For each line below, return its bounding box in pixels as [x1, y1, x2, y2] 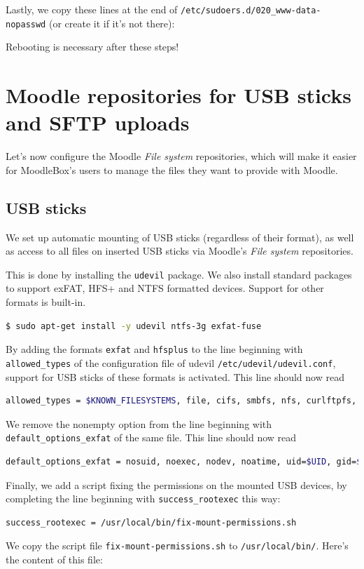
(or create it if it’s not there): [48, 15, 175, 30]
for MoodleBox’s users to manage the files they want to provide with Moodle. [6, 162, 338, 177]
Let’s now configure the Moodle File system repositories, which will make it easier [6, 149, 357, 163]
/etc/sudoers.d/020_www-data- [181, 6, 321, 15]
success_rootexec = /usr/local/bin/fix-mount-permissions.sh [6, 517, 297, 528]
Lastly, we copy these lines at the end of [6, 2, 178, 16]
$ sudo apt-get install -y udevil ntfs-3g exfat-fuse [6, 321, 262, 331]
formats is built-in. [6, 295, 86, 309]
